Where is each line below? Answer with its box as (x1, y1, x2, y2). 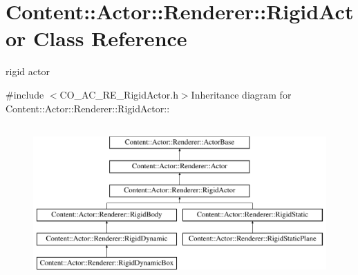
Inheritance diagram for (191, 87, 292, 101)
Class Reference (33, 24, 187, 52)
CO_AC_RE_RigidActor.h (59, 87, 178, 101)
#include (6, 87, 44, 101)
